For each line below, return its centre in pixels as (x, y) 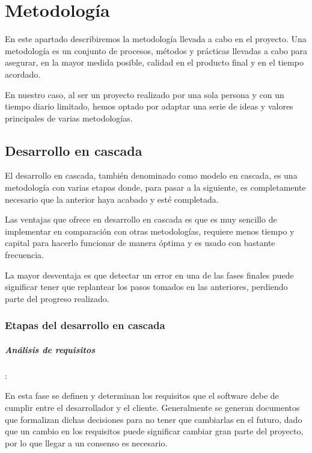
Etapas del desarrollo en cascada (85, 325)
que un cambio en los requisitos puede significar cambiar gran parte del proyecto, (154, 431)
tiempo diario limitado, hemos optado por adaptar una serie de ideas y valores (149, 106)
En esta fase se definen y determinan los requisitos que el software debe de (142, 396)
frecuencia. (24, 255)
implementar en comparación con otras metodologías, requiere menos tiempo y (150, 231)
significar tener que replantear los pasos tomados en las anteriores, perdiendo (146, 287)
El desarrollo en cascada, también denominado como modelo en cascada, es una (151, 175)
